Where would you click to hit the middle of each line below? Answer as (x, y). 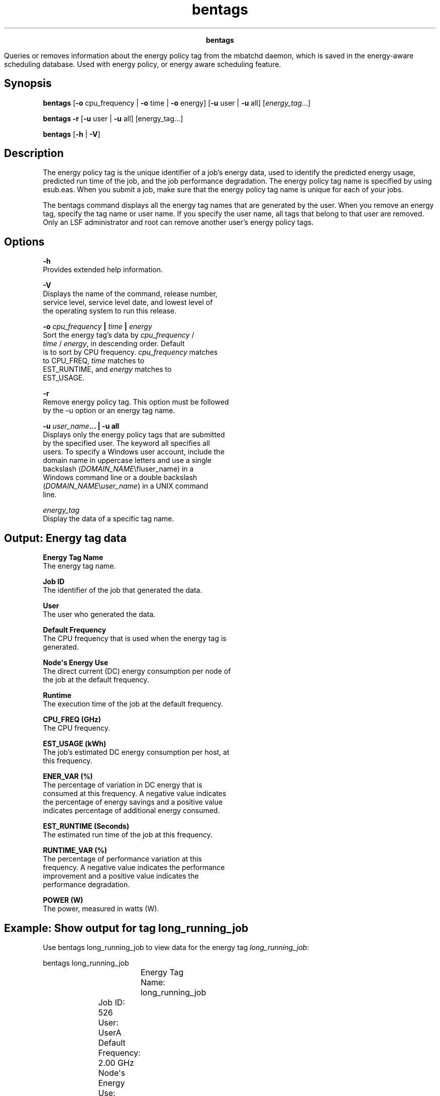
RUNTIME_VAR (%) (75, 850)
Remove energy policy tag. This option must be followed (136, 402)
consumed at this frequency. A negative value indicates (135, 794)
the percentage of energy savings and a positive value (133, 802)
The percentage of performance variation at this (123, 859)
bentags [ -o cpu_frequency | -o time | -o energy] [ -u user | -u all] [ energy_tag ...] (177, 103)
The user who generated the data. (99, 614)
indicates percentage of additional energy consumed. (131, 811)
